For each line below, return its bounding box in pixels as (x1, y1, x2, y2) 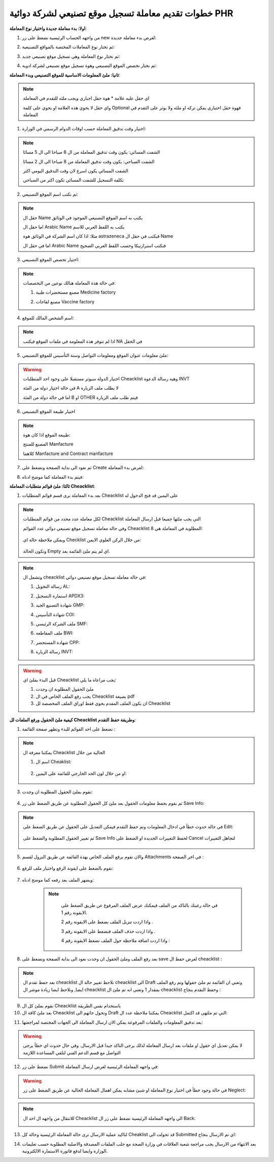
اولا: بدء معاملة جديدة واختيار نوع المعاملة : (9, 25, 87, 31)
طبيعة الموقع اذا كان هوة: (23, 432, 71, 438)
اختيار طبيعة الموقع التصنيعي (22, 408, 76, 414)
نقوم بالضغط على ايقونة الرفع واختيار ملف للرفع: (22, 865, 114, 871)
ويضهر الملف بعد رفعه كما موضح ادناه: (22, 876, 94, 883)
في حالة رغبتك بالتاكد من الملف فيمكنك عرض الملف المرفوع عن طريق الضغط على (61, 902, 218, 908)
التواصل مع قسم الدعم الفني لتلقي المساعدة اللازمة (23, 1049, 121, 1055)
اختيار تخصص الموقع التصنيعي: (22, 257, 80, 263)
